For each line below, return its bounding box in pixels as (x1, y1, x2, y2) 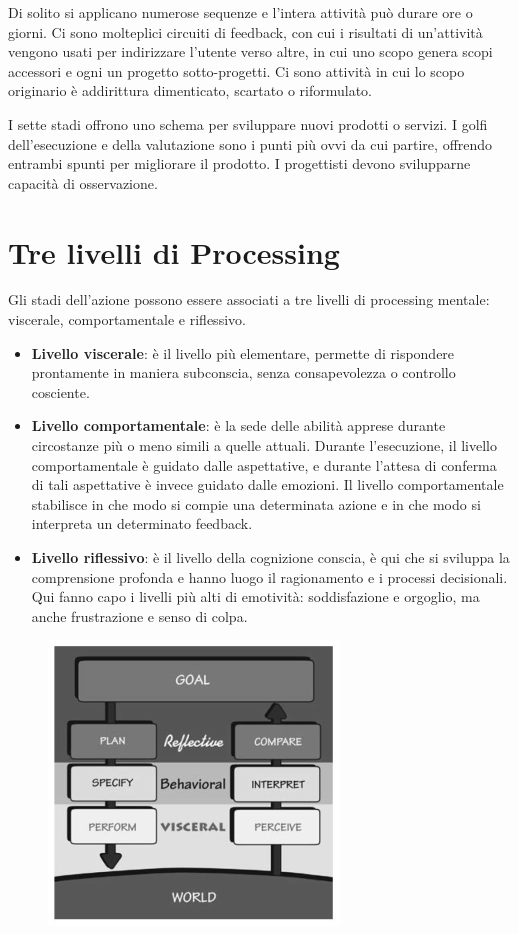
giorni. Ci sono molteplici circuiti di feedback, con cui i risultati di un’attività (8, 21, 483, 42)
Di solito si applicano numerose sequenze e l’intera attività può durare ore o (8, 2, 473, 22)
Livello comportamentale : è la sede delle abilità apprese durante (31, 415, 446, 436)
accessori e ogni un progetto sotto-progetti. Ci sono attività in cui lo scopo (8, 60, 465, 81)
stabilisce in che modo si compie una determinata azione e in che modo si (31, 493, 481, 514)
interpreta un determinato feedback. (31, 513, 253, 534)
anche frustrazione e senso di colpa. (31, 605, 248, 626)
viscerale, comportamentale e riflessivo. (8, 309, 246, 330)
